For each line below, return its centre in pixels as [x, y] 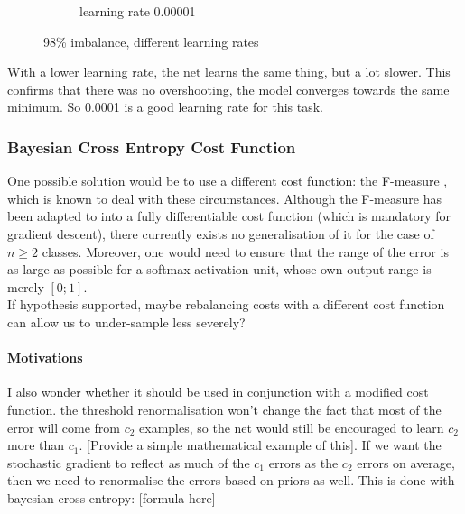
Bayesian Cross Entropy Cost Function [152, 147]
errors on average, [406, 462]
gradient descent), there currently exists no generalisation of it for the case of [221, 233]
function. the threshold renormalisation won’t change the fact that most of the [224, 409]
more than [36, 445]
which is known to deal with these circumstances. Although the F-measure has [224, 198]
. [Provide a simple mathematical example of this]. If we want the [260, 445]
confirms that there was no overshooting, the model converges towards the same [228, 89]
